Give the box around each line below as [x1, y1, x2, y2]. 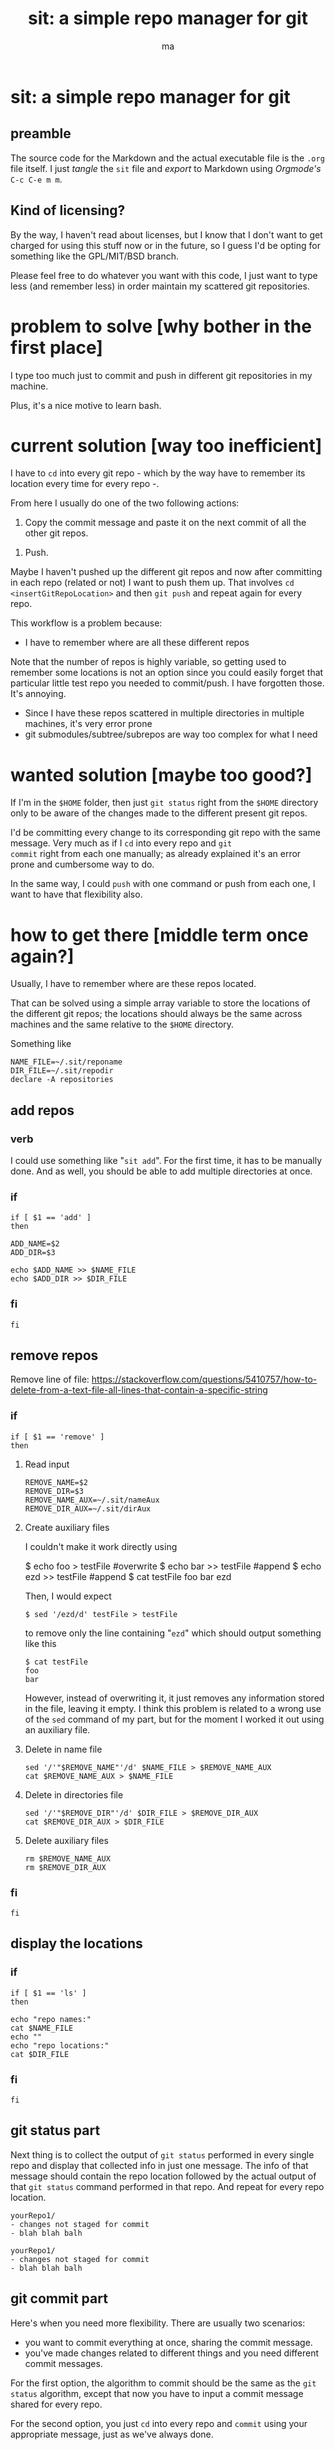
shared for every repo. [10, 2398, 103, 2410]
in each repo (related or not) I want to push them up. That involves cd [10, 577, 295, 589]
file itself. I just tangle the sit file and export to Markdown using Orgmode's [10, 162, 322, 174]
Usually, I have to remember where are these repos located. [10, 978, 257, 990]
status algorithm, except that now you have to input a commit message [10, 2387, 304, 2399]
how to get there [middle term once [10, 923, 309, 946]
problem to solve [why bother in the [10, 315, 312, 337]
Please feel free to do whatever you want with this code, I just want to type [10, 269, 318, 281]
